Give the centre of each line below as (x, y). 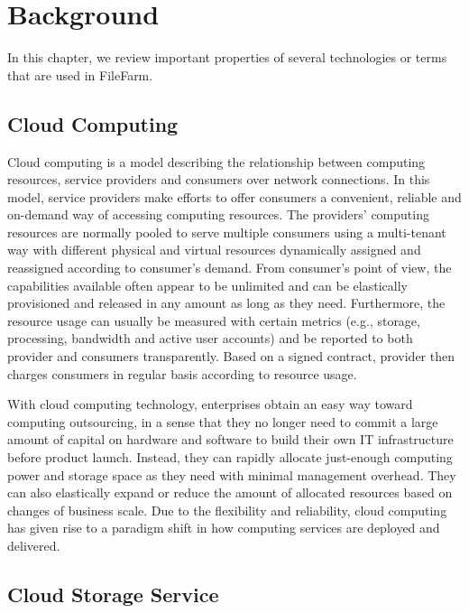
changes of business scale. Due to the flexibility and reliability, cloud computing (227, 510)
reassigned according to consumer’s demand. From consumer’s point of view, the (230, 268)
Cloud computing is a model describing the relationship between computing (216, 161)
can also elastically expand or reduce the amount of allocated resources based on (230, 492)
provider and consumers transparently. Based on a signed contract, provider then (231, 356)
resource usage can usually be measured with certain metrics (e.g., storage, (214, 320)
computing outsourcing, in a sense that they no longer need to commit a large (223, 421)
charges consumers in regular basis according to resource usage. (182, 373)
